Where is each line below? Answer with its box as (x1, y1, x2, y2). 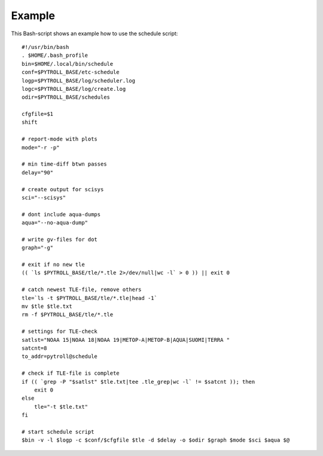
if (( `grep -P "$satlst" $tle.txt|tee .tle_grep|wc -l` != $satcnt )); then (22, 378, 255, 385)
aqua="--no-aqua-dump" (22, 219, 89, 227)
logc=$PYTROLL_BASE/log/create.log (22, 85, 126, 92)
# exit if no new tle (22, 261, 85, 268)
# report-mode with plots (22, 136, 98, 143)
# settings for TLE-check (22, 328, 98, 335)
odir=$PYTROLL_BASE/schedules (22, 94, 111, 101)
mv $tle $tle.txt (22, 303, 72, 310)
